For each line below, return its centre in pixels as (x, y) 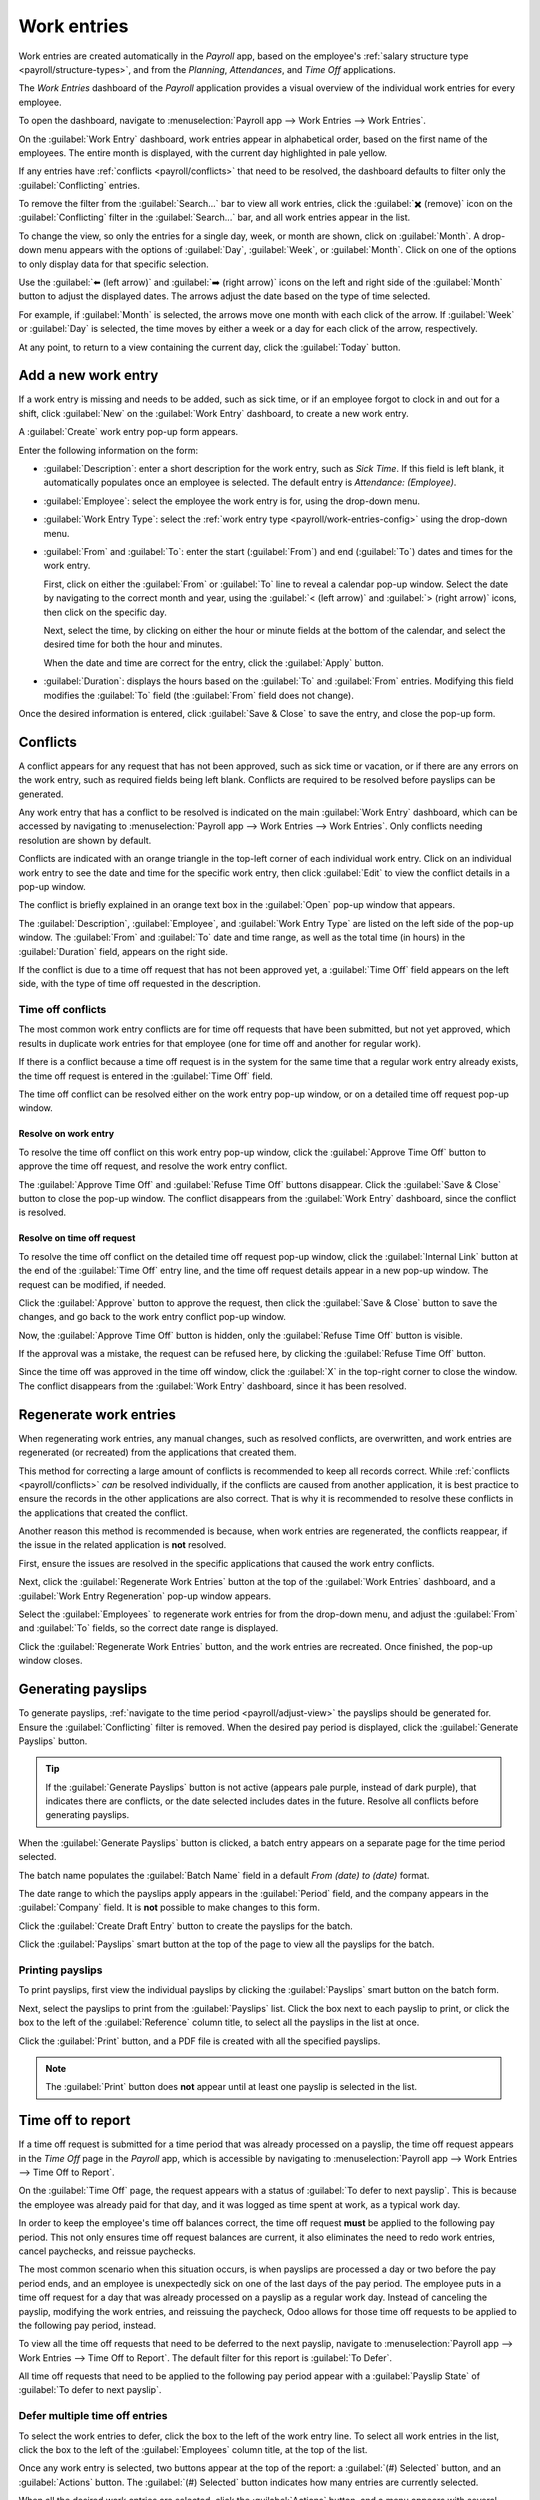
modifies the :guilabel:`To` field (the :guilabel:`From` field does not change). (198, 695)
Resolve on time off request (77, 1238)
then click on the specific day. (105, 612)
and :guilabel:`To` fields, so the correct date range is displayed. (148, 1628)
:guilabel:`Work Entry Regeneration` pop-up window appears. (145, 1596)
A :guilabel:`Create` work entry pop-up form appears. (128, 432)
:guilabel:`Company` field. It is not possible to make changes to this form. (169, 1907)
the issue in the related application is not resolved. (122, 1545)
